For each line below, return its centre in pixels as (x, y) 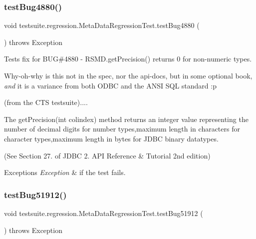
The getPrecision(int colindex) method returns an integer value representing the (126, 119)
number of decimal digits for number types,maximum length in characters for (122, 129)
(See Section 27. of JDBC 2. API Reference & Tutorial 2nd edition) (107, 155)
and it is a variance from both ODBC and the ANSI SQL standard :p (110, 85)
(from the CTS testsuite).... (46, 102)
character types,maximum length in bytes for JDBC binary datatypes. (111, 138)
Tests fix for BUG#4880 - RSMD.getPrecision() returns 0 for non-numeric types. (128, 59)
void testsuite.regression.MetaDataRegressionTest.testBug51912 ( (104, 213)
